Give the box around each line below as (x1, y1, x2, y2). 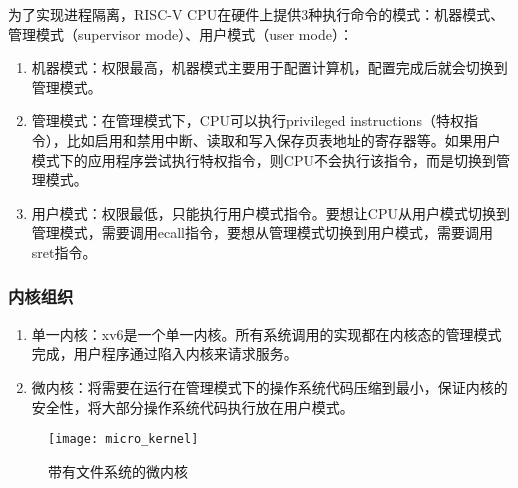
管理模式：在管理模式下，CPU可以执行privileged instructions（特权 (31, 110, 464, 131)
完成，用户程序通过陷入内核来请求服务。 (31, 343, 298, 364)
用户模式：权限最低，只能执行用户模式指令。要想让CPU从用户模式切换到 (31, 202, 510, 223)
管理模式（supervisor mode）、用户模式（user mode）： (8, 23, 353, 44)
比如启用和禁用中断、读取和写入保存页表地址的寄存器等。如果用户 (66, 129, 501, 150)
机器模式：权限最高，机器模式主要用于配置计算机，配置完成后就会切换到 (31, 57, 508, 78)
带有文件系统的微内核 (48, 460, 188, 481)
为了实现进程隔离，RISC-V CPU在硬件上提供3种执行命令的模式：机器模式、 (8, 4, 505, 24)
